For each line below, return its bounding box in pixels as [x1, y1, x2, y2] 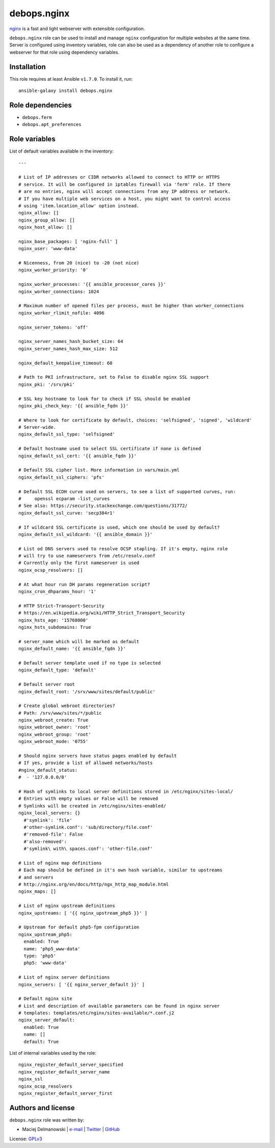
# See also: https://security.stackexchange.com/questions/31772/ [18, 503, 188, 509]
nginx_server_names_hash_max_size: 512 [18, 346, 118, 352]
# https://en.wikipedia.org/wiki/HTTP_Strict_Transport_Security [18, 610, 185, 616]
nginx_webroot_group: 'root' [18, 731, 91, 737]
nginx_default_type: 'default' [18, 667, 97, 673]
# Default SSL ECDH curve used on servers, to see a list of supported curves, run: [18, 488, 236, 495]
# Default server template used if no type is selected [18, 660, 161, 666]
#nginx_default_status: [18, 767, 78, 773]
